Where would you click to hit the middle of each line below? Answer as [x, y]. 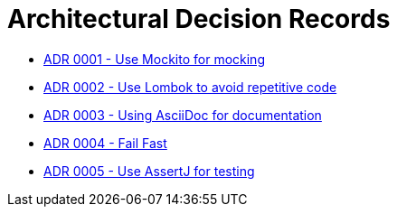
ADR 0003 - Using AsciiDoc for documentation [183, 115]
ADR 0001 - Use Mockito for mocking [154, 59]
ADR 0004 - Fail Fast [105, 143]
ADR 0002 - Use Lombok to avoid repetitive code [190, 87]
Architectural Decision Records [199, 19]
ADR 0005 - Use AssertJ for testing [149, 171]
